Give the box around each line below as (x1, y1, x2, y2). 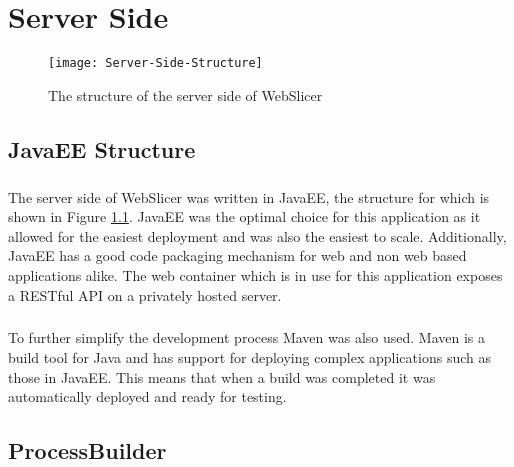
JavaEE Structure (8, 133, 196, 164)
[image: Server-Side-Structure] (48, 56, 263, 71)
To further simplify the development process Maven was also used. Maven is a (8, 327, 486, 348)
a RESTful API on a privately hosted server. (8, 284, 282, 305)
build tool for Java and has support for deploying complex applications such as (8, 347, 491, 368)
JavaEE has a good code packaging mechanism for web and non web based (8, 245, 467, 266)
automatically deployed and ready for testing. (8, 386, 287, 407)
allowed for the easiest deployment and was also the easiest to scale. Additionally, (8, 225, 507, 246)
